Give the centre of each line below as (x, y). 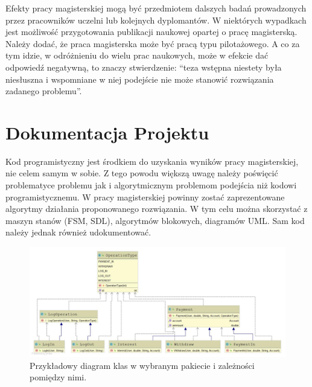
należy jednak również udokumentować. (78, 232)
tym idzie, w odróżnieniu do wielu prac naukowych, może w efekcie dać (137, 55)
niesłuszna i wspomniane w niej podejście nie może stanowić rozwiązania (140, 79)
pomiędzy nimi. (58, 377)
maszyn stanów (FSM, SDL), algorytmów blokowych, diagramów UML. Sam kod (155, 220)
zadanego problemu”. (44, 91)
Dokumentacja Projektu (107, 132)
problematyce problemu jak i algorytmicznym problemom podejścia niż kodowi (151, 185)
